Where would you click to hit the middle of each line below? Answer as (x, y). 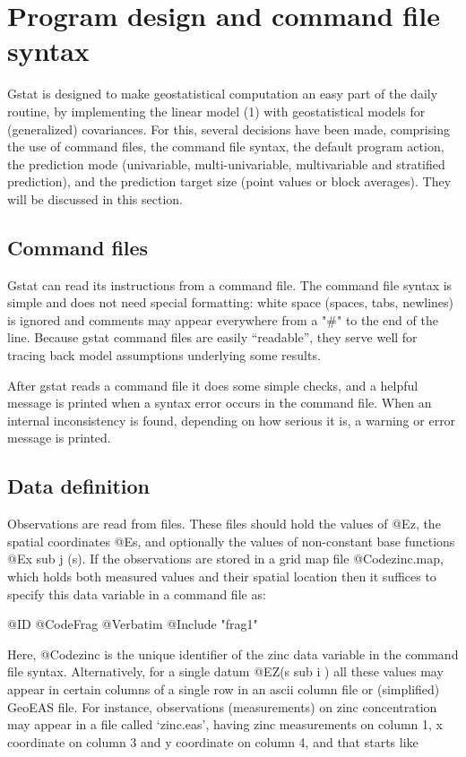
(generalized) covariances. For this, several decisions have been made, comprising (229, 129)
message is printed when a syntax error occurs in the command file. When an (220, 403)
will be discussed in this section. (95, 198)
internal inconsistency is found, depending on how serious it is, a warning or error (232, 420)
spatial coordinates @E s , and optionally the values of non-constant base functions (231, 541)
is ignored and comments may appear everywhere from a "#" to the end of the (223, 319)
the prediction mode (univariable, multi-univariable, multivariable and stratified (226, 163)
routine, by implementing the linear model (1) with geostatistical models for (216, 111)
